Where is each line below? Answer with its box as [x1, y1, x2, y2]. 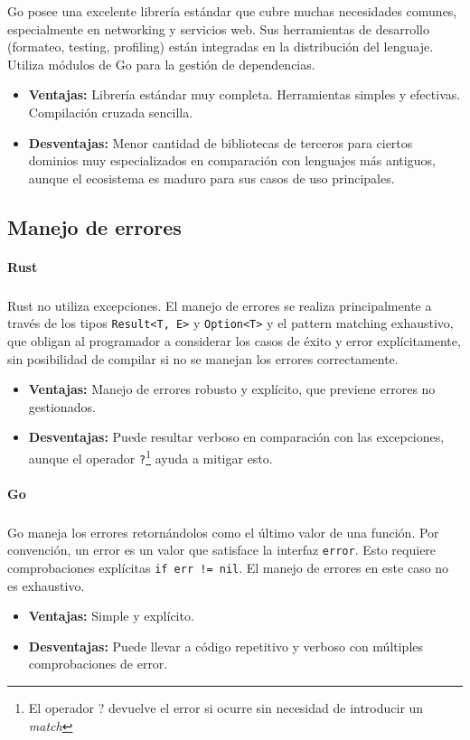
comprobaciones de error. [28, 654, 168, 673]
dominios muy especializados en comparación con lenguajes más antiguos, [28, 151, 436, 170]
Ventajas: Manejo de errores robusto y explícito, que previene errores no [28, 379, 436, 398]
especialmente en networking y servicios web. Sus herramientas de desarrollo [7, 19, 429, 38]
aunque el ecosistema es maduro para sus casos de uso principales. [28, 168, 395, 187]
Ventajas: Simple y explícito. [28, 606, 194, 625]
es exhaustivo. [7, 576, 85, 595]
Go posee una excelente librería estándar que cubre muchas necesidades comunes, [7, 2, 457, 20]
